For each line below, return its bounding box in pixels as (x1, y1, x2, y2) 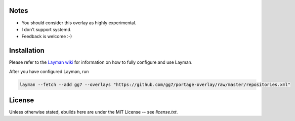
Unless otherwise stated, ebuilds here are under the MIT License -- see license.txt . (9, 109, 178, 115)
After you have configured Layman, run (9, 68, 89, 74)
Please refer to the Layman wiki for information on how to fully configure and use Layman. (9, 59, 193, 65)
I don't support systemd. (21, 26, 72, 32)
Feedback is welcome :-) (21, 34, 72, 40)
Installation (9, 46, 44, 55)
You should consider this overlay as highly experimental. (21, 20, 137, 26)
